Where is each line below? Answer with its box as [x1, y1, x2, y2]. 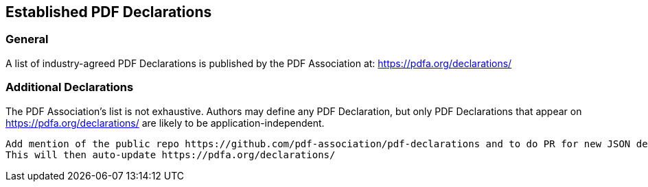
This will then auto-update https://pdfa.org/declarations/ [5, 149, 336, 160]
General [5, 32, 49, 47]
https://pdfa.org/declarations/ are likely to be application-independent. [5, 116, 325, 129]
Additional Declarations [5, 80, 134, 95]
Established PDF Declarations [5, 3, 212, 21]
